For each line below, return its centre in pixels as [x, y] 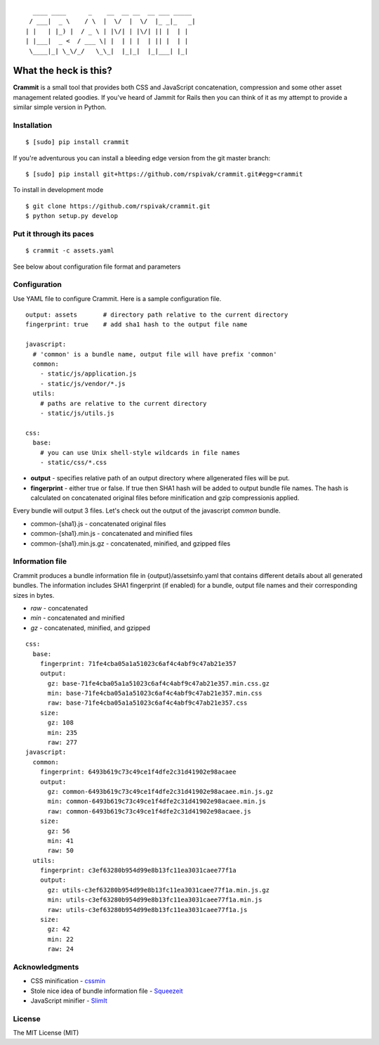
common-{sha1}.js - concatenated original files [98, 523]
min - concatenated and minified [78, 618]
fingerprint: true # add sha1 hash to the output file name [137, 325]
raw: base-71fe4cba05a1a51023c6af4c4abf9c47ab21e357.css [147, 703]
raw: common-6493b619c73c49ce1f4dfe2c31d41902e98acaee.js [149, 811]
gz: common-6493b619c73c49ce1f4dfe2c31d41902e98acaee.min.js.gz [160, 791]
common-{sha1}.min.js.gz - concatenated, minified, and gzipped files [131, 543]
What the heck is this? [62, 71]
